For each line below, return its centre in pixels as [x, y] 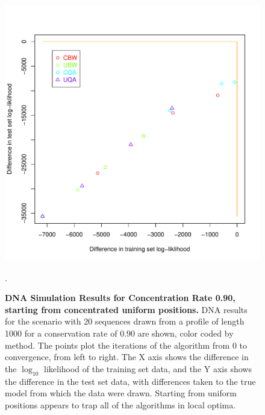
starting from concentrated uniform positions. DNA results [126, 309]
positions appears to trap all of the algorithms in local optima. [120, 404]
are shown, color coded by [185, 333]
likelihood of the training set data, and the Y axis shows [148, 368]
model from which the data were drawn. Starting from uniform [121, 393]
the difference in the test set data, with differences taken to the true [130, 381]
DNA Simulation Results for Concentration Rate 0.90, [120, 298]
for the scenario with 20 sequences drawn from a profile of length [125, 321]
